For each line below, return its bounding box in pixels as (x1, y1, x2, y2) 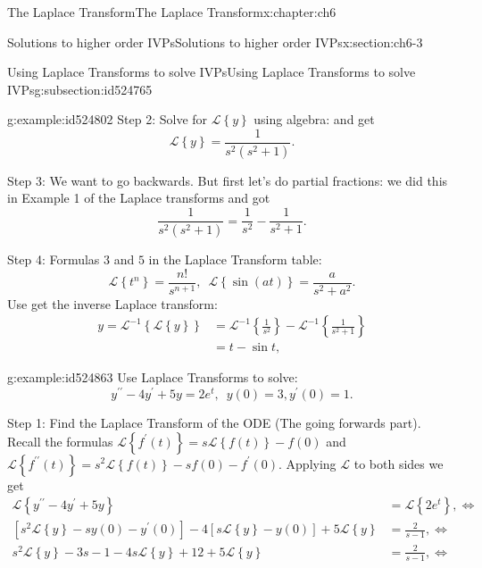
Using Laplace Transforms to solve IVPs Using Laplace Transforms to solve (7, 63, 416, 81)
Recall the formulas (7, 431, 113, 450)
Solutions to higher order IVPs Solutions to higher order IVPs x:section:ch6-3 (7, 32, 423, 51)
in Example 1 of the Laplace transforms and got (7, 188, 270, 207)
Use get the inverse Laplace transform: (7, 294, 218, 313)
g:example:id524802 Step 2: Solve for (7, 110, 208, 129)
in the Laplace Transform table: (148, 249, 322, 268)
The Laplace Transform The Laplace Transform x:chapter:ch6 (7, 3, 337, 21)
